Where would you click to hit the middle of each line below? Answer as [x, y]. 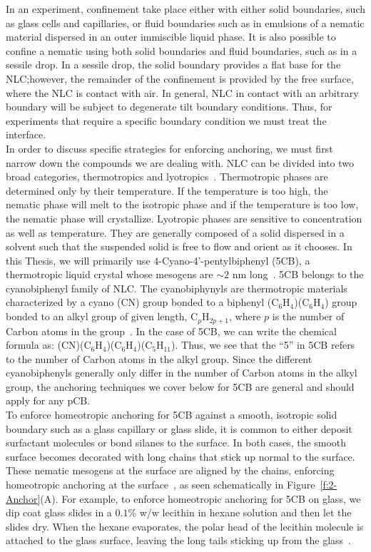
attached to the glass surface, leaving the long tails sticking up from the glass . [178, 540]
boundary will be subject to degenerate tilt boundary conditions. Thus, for [169, 107]
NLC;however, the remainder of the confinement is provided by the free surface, [180, 78]
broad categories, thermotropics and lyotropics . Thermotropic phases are [167, 177]
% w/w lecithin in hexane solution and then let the [240, 512]
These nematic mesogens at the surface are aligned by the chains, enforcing [170, 470]
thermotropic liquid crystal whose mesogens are [110, 274]
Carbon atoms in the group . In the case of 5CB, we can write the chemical [171, 331]
